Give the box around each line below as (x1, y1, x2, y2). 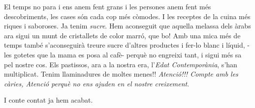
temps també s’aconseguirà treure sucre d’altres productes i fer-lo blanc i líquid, (4, 40, 245, 50)
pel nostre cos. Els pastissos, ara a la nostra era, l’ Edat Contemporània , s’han (4, 59, 237, 69)
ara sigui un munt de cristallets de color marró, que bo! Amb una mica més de (4, 30, 241, 40)
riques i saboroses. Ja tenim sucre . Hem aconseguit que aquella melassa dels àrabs (4, 21, 251, 31)
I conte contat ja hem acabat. (4, 95, 93, 105)
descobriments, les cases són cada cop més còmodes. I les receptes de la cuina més (4, 11, 251, 21)
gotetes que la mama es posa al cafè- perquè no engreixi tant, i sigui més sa (14, 49, 242, 59)
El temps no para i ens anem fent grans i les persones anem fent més (4, 1, 211, 11)
